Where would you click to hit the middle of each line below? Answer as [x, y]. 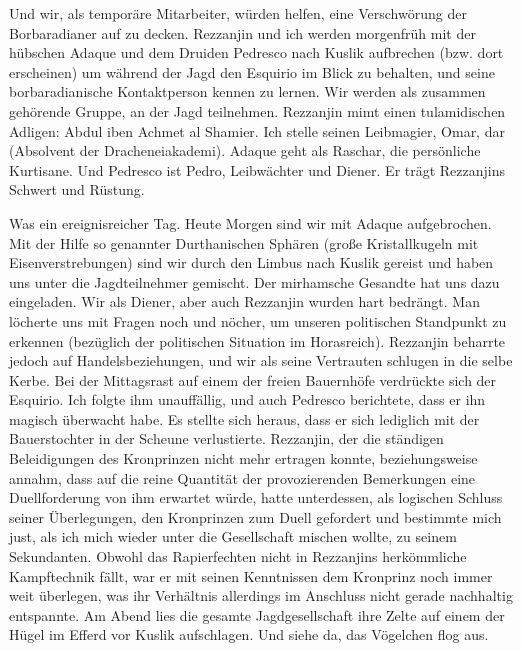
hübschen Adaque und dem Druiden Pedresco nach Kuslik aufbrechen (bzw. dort [256, 52]
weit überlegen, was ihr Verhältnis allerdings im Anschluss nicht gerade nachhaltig [261, 595]
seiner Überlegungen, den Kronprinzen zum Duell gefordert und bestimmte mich [255, 516]
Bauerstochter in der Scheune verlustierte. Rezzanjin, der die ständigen [226, 438]
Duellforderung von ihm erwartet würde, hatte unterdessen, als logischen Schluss [256, 497]
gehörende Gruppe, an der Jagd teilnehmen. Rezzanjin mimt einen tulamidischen [257, 110]
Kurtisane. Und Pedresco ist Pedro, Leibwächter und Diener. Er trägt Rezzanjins [257, 169]
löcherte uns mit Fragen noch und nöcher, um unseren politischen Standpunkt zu [258, 320]
